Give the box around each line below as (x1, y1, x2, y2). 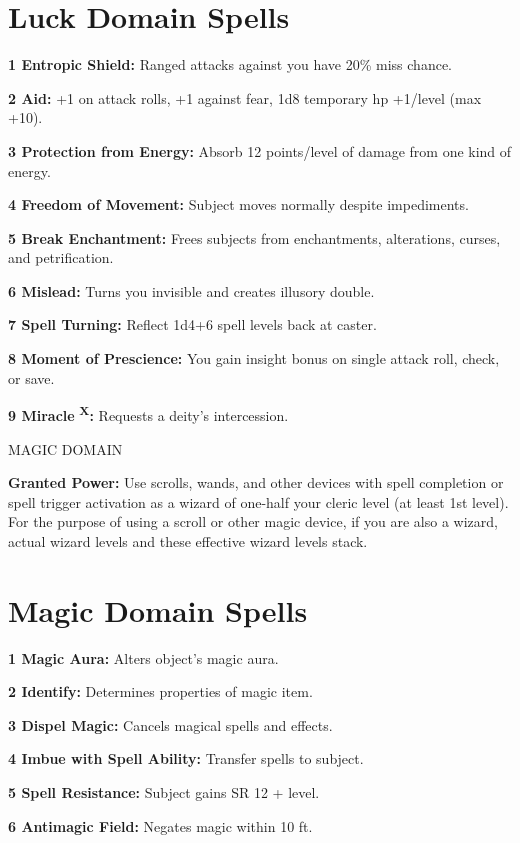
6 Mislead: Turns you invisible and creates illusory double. (8, 280, 375, 301)
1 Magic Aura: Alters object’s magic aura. (8, 647, 279, 668)
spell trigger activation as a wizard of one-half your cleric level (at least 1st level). (8, 491, 509, 512)
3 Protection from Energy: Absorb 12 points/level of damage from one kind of (8, 140, 512, 161)
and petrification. (8, 247, 114, 268)
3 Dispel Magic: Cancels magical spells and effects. (8, 714, 333, 735)
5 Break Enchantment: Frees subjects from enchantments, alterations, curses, (8, 227, 501, 248)
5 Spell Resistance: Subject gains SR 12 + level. (8, 781, 320, 802)
